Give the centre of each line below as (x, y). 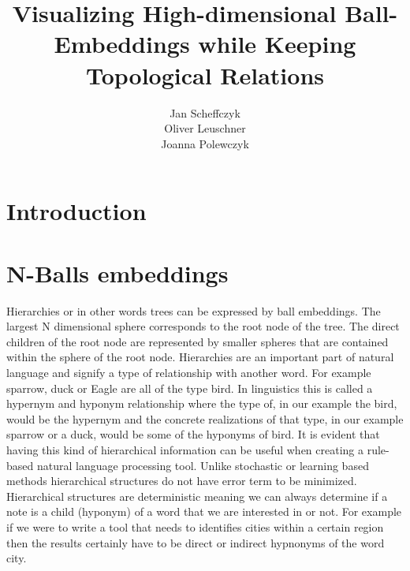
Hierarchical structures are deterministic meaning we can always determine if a (197, 496)
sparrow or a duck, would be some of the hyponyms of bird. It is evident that (193, 434)
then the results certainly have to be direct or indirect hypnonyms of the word (196, 542)
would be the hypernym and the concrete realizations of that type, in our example (205, 418)
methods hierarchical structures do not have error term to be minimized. (182, 481)
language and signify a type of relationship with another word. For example (189, 372)
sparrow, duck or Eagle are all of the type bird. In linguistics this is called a (190, 388)
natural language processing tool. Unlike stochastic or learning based (203, 465)
